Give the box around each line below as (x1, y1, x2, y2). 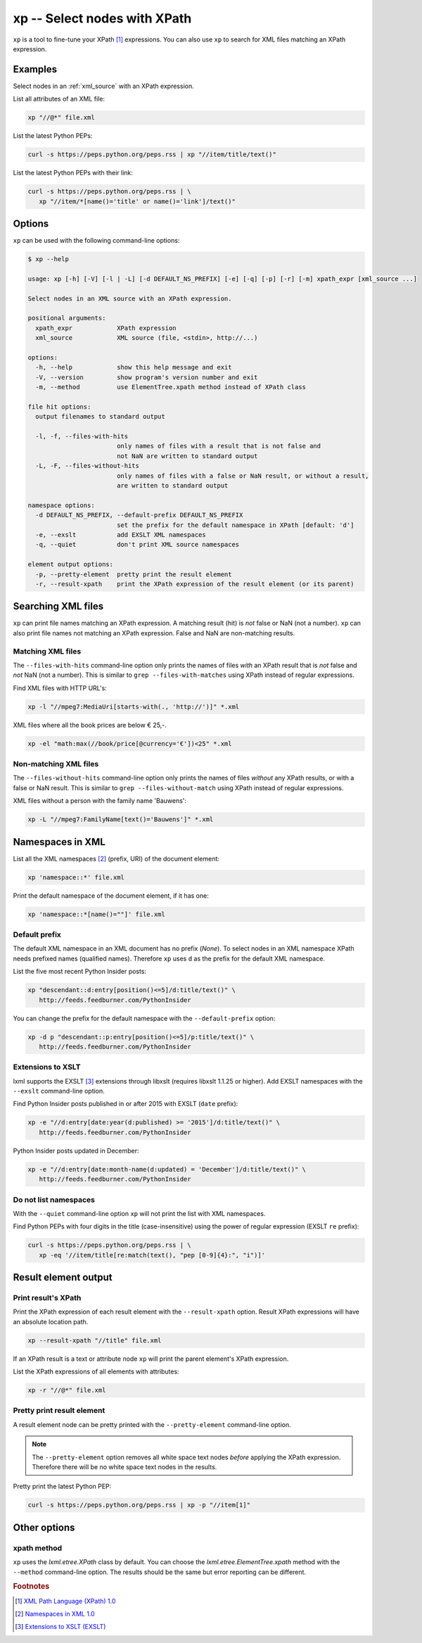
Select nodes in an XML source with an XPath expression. (27, 294, 232, 303)
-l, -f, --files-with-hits (35, 433, 129, 440)
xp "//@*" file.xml (27, 113, 95, 122)
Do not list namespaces (13, 1195, 95, 1205)
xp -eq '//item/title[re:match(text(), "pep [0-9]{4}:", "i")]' (39, 1251, 266, 1259)
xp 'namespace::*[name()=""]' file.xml (27, 910, 165, 918)
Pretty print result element (13, 1406, 105, 1416)
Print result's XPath (13, 1293, 82, 1303)
